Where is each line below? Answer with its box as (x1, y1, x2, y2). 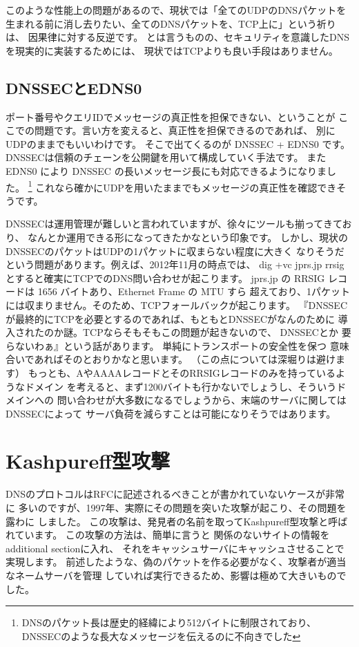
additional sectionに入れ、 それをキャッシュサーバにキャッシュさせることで (6, 541, 345, 555)
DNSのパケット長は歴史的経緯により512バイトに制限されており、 (21, 615, 317, 630)
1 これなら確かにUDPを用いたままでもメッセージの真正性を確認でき (28, 178, 337, 194)
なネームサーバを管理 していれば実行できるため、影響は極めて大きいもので (6, 568, 347, 582)
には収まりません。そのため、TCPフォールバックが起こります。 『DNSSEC (6, 297, 347, 312)
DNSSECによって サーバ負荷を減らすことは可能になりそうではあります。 (6, 406, 336, 420)
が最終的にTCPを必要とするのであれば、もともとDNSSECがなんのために (6, 311, 336, 326)
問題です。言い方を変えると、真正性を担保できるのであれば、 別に (34, 123, 336, 138)
